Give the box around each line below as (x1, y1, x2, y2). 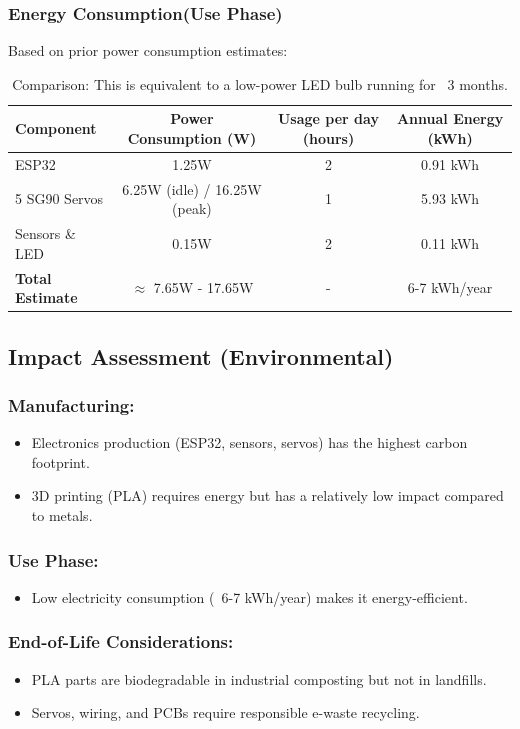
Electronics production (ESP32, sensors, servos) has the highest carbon (31, 432, 468, 453)
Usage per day (277, 108, 379, 129)
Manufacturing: (8, 392, 135, 417)
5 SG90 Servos (15, 188, 104, 209)
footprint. (31, 451, 90, 472)
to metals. (31, 505, 93, 526)
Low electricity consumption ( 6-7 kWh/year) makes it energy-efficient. (31, 586, 468, 607)
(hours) (302, 128, 355, 148)
